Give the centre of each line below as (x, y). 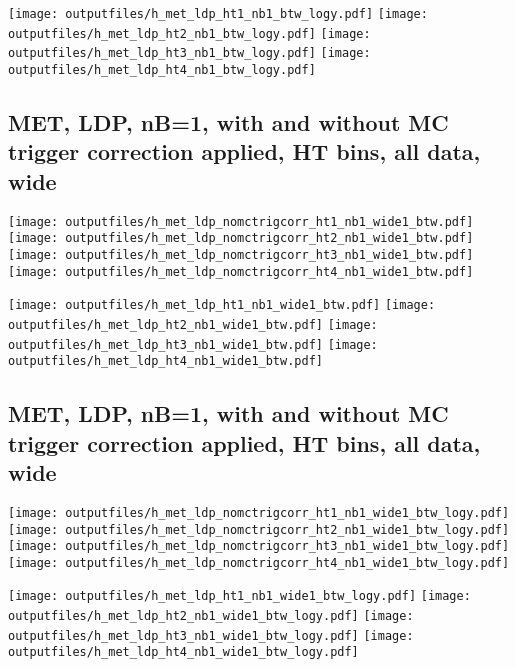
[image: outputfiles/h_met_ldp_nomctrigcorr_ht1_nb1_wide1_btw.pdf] (241, 221)
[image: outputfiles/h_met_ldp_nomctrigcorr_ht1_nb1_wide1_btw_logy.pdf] (259, 512)
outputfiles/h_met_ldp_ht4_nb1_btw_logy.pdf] (162, 69)
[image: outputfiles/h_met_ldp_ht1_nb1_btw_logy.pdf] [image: (218, 14)
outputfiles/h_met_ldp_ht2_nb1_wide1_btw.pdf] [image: (193, 324)
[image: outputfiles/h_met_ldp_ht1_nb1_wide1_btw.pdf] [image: (222, 305)
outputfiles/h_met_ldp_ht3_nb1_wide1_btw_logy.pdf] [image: (211, 635)
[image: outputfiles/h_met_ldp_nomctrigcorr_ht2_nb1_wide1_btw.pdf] (241, 238)
